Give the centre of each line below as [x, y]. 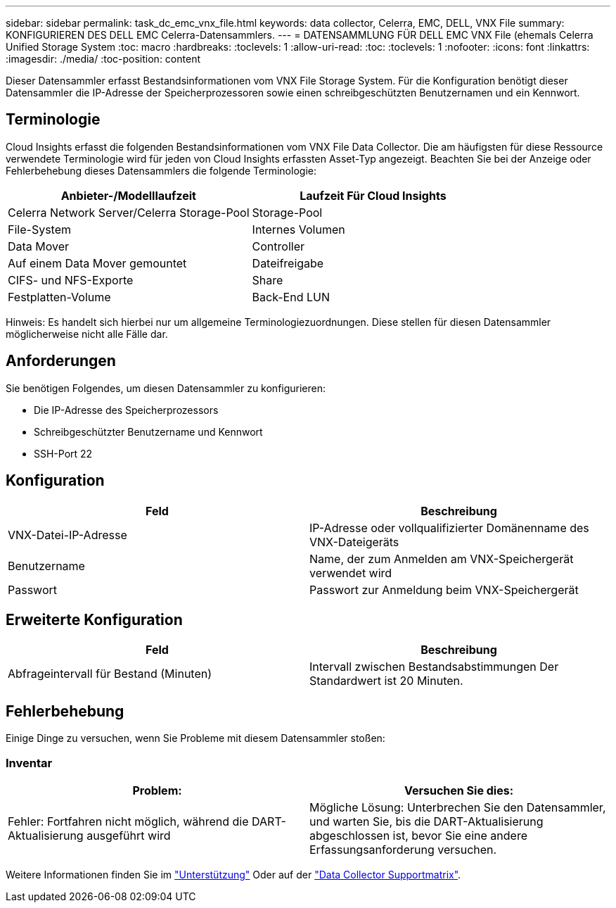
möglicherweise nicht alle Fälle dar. [87, 334]
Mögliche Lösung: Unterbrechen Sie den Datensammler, [458, 807]
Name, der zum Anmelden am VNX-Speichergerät [442, 559]
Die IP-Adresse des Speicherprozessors [126, 410]
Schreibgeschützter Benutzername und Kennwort [148, 431]
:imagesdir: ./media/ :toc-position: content [103, 59]
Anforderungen [61, 361]
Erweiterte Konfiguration [94, 619]
